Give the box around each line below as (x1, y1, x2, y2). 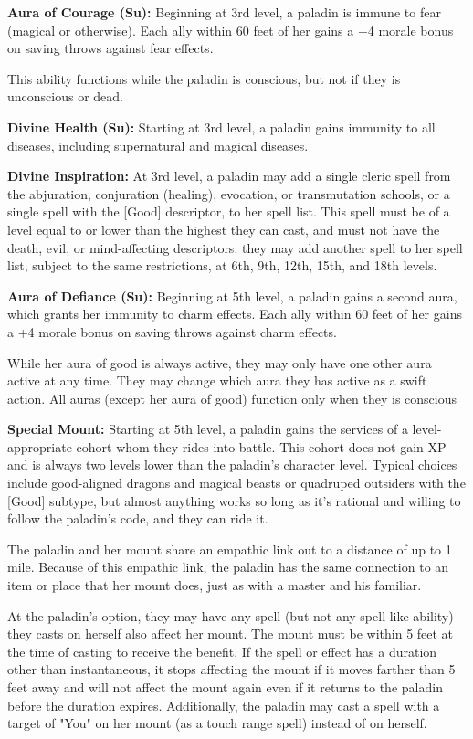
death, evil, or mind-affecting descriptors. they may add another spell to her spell (7, 238, 463, 257)
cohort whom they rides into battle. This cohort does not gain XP (76, 437, 447, 456)
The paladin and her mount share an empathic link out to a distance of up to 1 (7, 539, 452, 558)
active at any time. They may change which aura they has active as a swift (7, 371, 427, 390)
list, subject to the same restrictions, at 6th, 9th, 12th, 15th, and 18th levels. (7, 256, 437, 275)
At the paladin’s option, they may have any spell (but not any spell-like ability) (7, 606, 454, 625)
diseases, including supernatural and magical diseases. (7, 135, 309, 154)
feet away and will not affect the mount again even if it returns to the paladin (7, 678, 443, 696)
